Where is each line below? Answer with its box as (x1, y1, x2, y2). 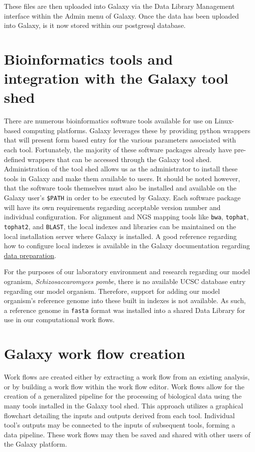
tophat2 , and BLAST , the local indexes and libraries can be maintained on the (4, 221, 236, 231)
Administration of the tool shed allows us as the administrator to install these (4, 164, 238, 174)
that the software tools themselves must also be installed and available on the (4, 183, 236, 193)
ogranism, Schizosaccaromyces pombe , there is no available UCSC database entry (4, 276, 246, 286)
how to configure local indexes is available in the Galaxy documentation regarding (4, 240, 250, 251)
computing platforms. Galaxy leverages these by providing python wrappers (23, 125, 251, 135)
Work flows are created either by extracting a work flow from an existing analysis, (4, 372, 250, 382)
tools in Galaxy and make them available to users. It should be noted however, (4, 173, 240, 183)
